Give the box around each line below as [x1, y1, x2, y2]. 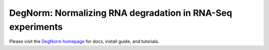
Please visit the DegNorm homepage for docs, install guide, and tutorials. [9, 39, 159, 45]
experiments [9, 21, 63, 32]
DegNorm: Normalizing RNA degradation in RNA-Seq [9, 7, 233, 18]
